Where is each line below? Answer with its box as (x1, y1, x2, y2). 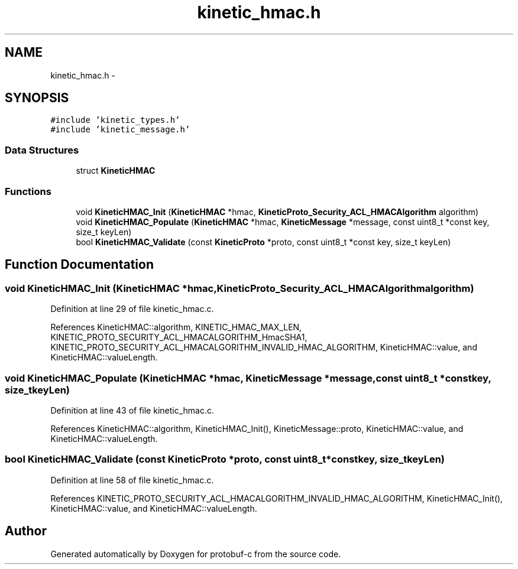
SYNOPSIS (5, 90, 69, 106)
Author (5, 524, 47, 539)
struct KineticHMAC (76, 165, 156, 176)
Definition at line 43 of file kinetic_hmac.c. (50, 405, 214, 415)
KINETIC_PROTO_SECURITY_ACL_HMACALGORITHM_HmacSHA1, (50, 332, 307, 343)
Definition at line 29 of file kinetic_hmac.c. (50, 304, 214, 314)
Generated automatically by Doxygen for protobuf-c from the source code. (50, 548, 341, 559)
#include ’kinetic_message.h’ (50, 125, 190, 135)
